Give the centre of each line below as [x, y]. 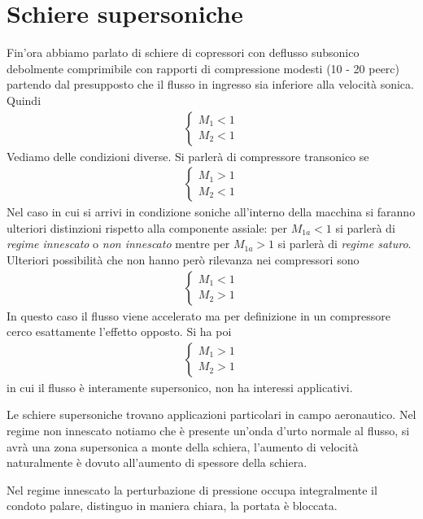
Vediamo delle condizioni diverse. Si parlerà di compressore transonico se [188, 156]
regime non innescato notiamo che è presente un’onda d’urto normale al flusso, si [208, 430]
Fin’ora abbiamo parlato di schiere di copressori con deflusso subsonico [183, 52]
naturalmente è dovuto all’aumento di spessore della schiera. [157, 462]
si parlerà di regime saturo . [345, 244]
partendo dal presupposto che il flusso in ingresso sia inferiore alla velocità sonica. [210, 84]
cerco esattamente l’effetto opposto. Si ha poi [119, 331]
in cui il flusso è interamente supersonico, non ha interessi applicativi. [180, 387]
